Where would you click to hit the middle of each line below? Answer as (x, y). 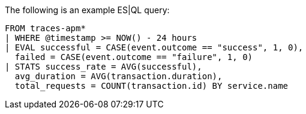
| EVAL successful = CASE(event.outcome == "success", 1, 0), (154, 47)
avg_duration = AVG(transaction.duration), (118, 76)
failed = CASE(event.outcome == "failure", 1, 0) (134, 57)
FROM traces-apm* (45, 28)
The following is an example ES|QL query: (87, 10)
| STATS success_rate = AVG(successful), (103, 67)
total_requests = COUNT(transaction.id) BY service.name (151, 86)
